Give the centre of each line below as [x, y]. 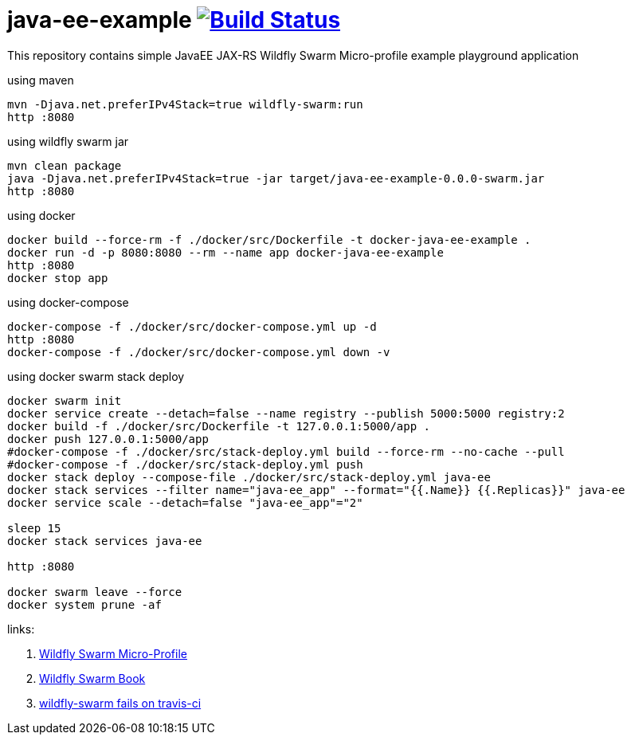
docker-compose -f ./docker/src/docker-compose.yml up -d [192, 326]
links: [21, 629]
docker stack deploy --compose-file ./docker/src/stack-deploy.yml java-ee [249, 477]
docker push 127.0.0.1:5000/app [108, 439]
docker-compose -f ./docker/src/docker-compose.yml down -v [199, 352]
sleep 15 [34, 528]
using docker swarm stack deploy [96, 376]
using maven [41, 80]
